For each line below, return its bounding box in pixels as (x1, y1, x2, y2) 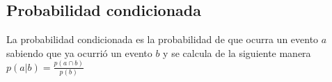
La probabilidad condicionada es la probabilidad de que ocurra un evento (6, 32, 319, 47)
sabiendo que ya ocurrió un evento (6, 45, 152, 60)
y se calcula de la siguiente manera (163, 45, 311, 60)
